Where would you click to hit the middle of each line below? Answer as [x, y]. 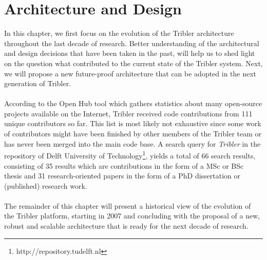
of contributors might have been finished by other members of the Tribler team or [133, 134]
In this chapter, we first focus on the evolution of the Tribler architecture [119, 33]
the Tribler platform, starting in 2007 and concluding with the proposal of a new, [132, 216]
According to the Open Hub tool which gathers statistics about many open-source [133, 103]
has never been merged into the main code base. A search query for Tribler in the [132, 143]
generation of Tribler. [38, 83]
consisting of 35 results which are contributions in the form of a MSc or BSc [124, 165]
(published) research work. [46, 185]
